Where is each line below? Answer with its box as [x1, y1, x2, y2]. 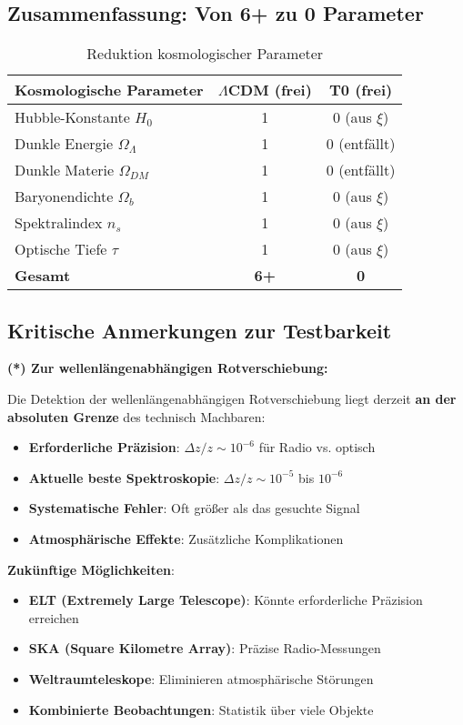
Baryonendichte [15, 186, 114, 207]
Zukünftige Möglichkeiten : [7, 559, 175, 579]
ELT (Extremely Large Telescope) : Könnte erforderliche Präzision [28, 590, 423, 609]
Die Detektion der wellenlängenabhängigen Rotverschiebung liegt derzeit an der [7, 389, 457, 408]
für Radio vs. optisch [258, 438, 376, 457]
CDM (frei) [227, 79, 312, 101]
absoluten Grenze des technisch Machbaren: [7, 407, 266, 426]
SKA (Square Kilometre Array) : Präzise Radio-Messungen [28, 639, 381, 658]
